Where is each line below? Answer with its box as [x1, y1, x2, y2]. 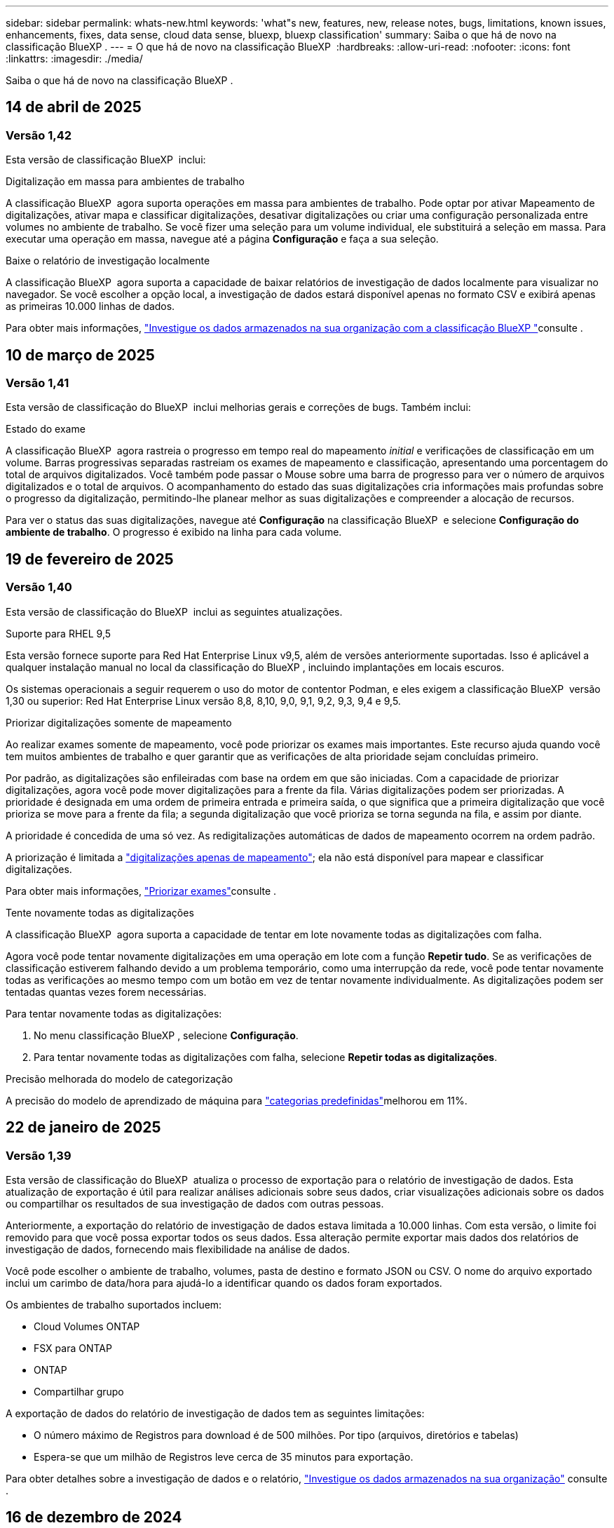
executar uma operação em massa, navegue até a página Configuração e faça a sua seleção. [6, 233, 439, 245]
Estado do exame [6, 423, 86, 435]
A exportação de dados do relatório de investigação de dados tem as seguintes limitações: [6, 1407, 425, 1419]
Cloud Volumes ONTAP [34, 1320, 140, 1332]
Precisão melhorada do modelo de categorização [6, 1072, 233, 1085]
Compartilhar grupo [34, 1385, 124, 1398]
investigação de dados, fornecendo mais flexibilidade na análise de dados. [6, 1243, 350, 1255]
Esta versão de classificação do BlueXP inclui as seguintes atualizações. [6, 605, 343, 618]
